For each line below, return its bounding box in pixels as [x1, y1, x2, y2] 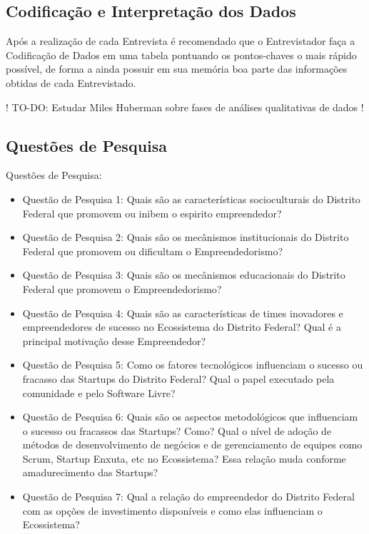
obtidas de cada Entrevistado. [6, 75, 136, 90]
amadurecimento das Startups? [22, 465, 158, 480]
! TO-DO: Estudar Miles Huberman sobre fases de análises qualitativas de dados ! [6, 99, 364, 114]
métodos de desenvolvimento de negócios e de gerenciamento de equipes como [22, 437, 363, 452]
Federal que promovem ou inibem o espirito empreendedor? [22, 205, 282, 220]
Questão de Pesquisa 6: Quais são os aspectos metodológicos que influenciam [22, 409, 358, 424]
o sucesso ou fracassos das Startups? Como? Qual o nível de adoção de [22, 423, 332, 438]
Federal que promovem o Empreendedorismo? [22, 281, 222, 296]
